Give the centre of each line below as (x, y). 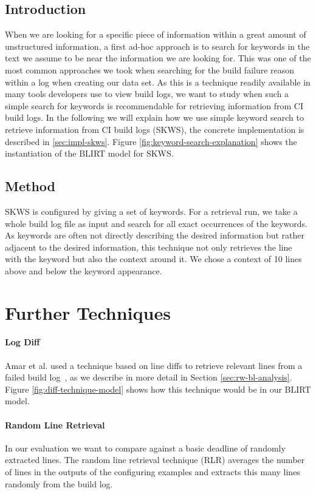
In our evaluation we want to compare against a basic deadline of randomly (145, 448)
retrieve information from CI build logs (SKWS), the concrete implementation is (155, 129)
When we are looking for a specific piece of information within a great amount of (156, 34)
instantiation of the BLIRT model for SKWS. (89, 153)
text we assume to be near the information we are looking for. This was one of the (158, 58)
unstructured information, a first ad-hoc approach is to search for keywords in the (157, 46)
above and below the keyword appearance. (84, 270)
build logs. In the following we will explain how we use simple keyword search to (154, 117)
